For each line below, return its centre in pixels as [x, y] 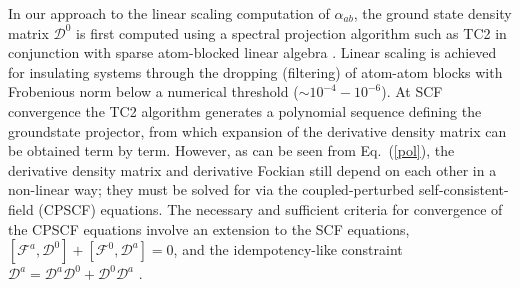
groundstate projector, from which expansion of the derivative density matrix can [257, 130]
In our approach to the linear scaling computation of [169, 13]
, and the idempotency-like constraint [288, 249]
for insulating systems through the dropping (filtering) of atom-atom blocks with [255, 71]
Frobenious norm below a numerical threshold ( [153, 91]
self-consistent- [463, 189]
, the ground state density [432, 13]
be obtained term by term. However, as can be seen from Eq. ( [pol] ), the [231, 150]
